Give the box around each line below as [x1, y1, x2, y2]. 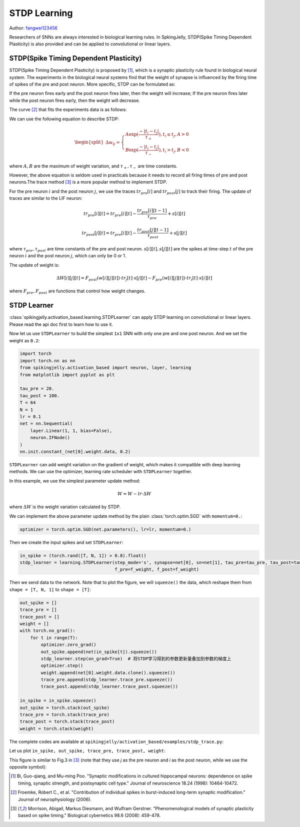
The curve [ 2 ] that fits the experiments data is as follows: [9, 106, 127, 112]
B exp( [125, 147, 139, 153]
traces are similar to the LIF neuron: [9, 195, 82, 201]
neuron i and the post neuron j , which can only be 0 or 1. [9, 253, 126, 259]
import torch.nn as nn [19, 358, 75, 363]
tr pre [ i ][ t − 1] [136, 208, 167, 215]
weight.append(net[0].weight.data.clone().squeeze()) [40, 670, 175, 676]
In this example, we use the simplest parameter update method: [9, 478, 140, 484]
